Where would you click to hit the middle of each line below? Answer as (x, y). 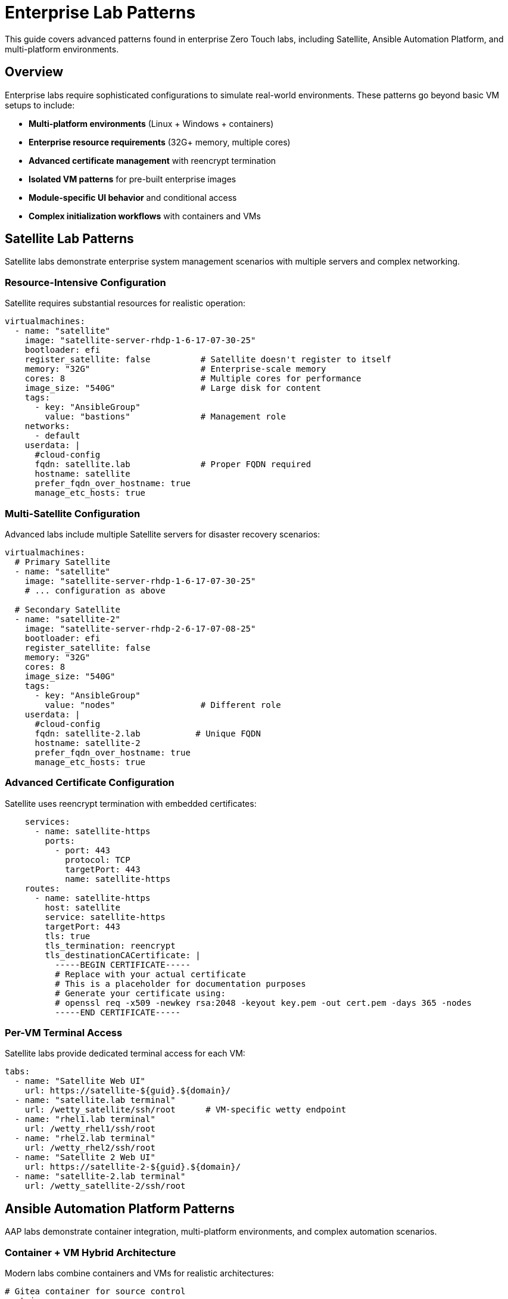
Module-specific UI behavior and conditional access (133, 197)
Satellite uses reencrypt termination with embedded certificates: (131, 803)
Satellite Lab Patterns (69, 239)
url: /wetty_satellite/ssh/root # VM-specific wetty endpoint (186, 1110)
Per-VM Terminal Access (64, 1033)
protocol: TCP (98, 860)
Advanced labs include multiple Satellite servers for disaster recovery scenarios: (163, 534)
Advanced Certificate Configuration (90, 783)
